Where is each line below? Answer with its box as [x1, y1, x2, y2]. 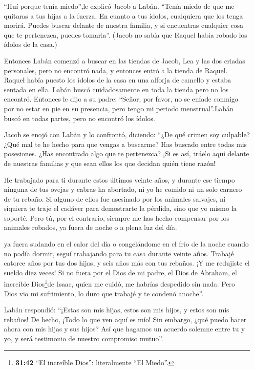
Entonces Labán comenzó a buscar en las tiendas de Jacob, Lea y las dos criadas [4, 55, 245, 65]
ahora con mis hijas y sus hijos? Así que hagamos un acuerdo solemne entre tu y [4, 324, 245, 334]
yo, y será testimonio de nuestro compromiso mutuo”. [4, 333, 163, 344]
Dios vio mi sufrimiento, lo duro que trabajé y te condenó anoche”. [4, 288, 204, 298]
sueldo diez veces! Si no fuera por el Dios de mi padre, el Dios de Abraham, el [4, 267, 237, 277]
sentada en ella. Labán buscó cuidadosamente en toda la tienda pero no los [4, 84, 229, 94]
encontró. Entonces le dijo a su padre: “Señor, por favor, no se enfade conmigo [4, 94, 238, 104]
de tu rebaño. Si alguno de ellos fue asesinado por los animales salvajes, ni [4, 193, 226, 204]
